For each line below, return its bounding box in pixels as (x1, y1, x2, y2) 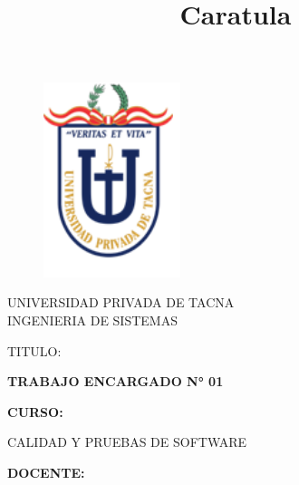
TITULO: (7, 341, 62, 360)
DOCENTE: (7, 462, 85, 481)
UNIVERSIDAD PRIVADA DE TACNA (7, 293, 235, 312)
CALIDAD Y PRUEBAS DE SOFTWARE (7, 432, 247, 451)
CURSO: (7, 402, 63, 421)
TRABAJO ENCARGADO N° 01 (7, 372, 224, 391)
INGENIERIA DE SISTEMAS (7, 310, 178, 329)
